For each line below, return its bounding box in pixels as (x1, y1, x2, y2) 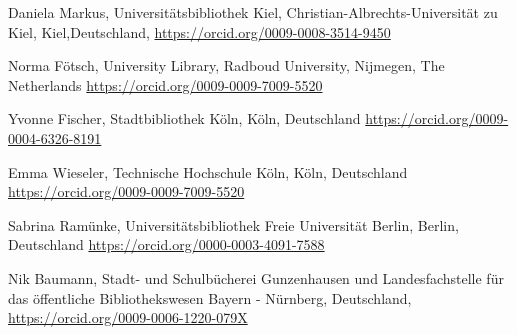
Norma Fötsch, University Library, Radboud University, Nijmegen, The (8, 55, 445, 76)
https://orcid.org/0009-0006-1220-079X (8, 307, 248, 328)
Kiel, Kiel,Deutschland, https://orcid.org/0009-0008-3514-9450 (8, 21, 391, 42)
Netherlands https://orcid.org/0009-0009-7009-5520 (8, 74, 323, 95)
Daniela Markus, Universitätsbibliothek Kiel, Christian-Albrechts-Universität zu (8, 2, 498, 22)
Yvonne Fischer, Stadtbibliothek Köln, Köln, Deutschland (8, 108, 361, 129)
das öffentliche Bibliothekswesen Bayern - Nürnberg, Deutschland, (8, 287, 412, 308)
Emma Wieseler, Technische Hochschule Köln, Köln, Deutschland (8, 161, 408, 182)
